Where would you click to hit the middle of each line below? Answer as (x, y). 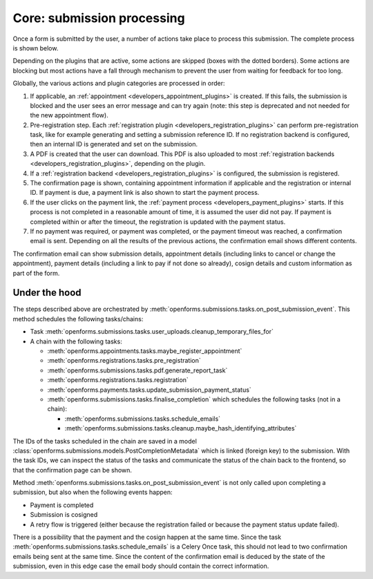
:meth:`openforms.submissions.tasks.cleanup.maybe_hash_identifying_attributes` (181, 428)
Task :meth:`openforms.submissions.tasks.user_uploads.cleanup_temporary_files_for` (152, 332)
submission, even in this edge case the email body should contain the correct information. (141, 566)
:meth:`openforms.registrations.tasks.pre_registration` (124, 361)
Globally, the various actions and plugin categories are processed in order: (119, 84)
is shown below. (36, 48)
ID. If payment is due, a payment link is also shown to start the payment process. (145, 193)
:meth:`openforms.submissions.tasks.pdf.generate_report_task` (137, 370)
